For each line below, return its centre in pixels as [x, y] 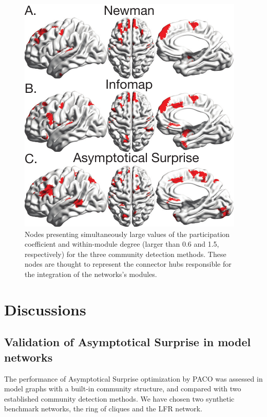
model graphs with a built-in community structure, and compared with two [123, 389]
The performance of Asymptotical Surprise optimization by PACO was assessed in [133, 378]
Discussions [45, 309]
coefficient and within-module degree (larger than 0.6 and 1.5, [122, 244]
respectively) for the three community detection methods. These [126, 254]
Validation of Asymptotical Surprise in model [128, 342]
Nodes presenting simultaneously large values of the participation [127, 234]
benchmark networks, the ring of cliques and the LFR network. [103, 409]
